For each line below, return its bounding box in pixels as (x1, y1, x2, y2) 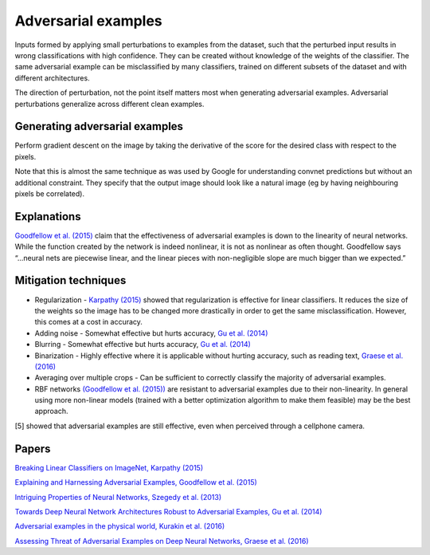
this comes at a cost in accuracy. (34, 317, 143, 327)
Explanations (14, 210, 81, 223)
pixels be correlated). (14, 188, 85, 199)
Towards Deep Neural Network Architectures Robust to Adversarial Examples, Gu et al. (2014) (14, 506, 322, 516)
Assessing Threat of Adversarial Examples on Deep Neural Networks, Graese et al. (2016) (14, 536, 310, 545)
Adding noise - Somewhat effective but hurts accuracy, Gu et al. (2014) (34, 328, 268, 338)
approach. (34, 407, 68, 416)
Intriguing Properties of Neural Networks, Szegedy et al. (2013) (14, 492, 222, 502)
